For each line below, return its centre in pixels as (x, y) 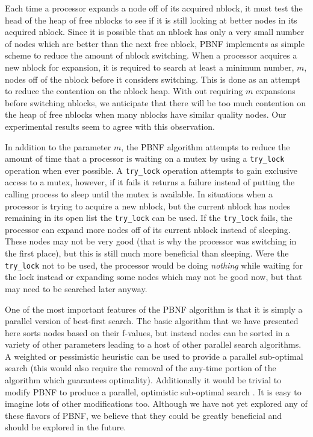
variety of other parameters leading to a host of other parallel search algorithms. (153, 344)
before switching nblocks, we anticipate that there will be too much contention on (155, 102)
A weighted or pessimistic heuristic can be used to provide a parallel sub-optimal (154, 356)
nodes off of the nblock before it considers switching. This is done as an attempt (153, 79)
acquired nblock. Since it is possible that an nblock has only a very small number (155, 32)
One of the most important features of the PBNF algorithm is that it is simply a (154, 309)
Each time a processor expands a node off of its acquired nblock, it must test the (154, 8)
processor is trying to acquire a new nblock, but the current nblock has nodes (147, 206)
